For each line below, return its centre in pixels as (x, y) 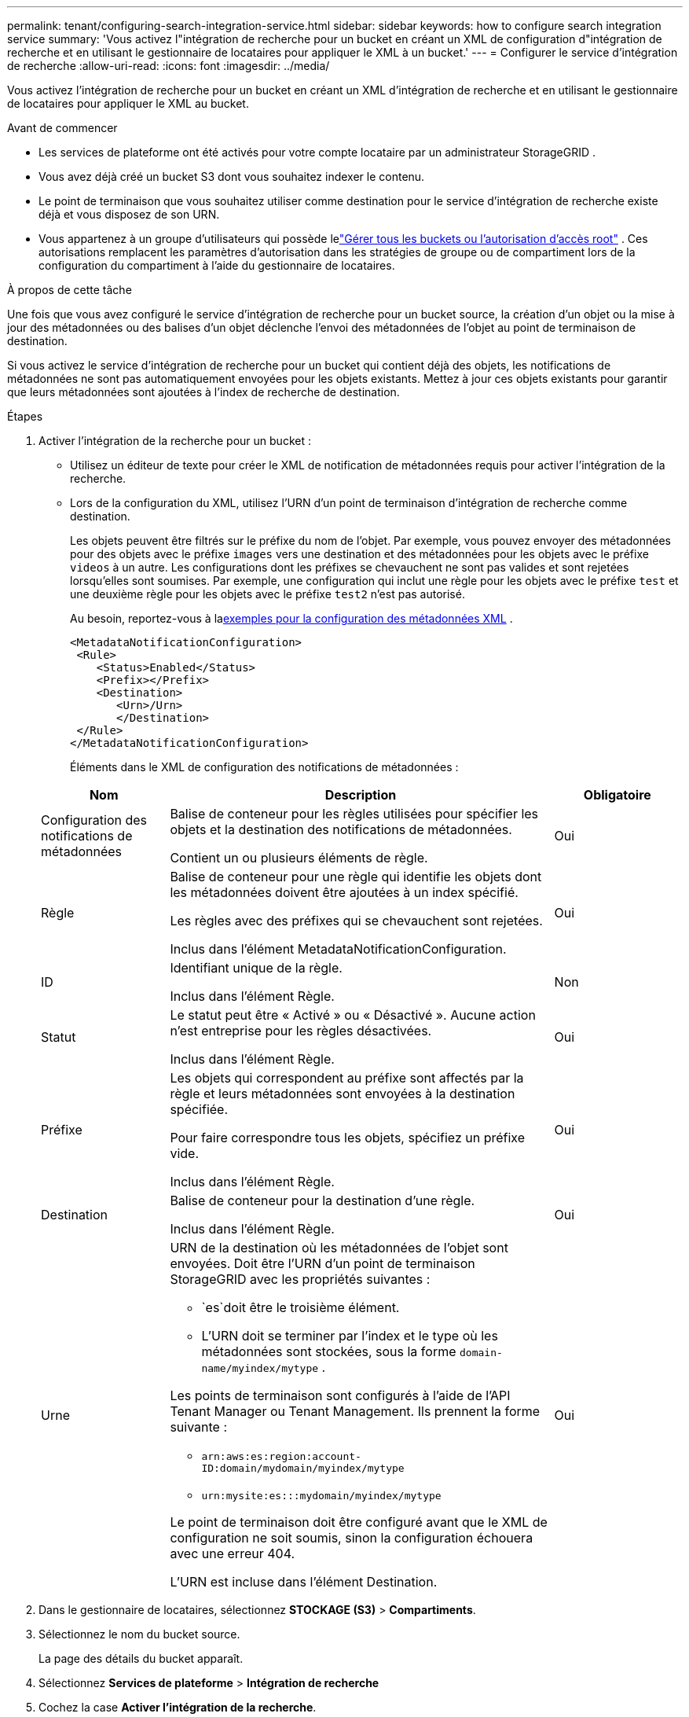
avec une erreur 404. (233, 1553)
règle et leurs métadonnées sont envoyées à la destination (343, 1094)
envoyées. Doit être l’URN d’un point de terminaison (323, 1263)
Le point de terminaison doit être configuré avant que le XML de (359, 1522)
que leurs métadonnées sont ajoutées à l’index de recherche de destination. (203, 392)
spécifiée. (199, 1109)
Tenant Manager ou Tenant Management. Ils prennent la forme (355, 1411)
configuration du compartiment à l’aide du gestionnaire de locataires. (217, 265)
